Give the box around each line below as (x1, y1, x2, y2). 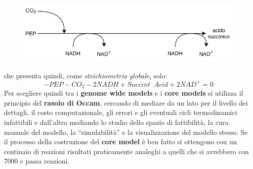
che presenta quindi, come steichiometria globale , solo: (4, 70, 168, 80)
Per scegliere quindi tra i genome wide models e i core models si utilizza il (4, 88, 243, 98)
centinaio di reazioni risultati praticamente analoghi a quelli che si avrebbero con (4, 146, 249, 156)
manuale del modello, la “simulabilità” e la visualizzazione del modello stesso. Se (4, 126, 248, 137)
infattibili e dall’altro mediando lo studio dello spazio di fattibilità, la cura (4, 116, 229, 127)
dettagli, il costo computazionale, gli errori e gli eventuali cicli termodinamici (4, 107, 237, 117)
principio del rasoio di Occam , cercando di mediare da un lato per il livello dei (4, 97, 248, 108)
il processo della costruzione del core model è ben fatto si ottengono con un (4, 136, 237, 147)
